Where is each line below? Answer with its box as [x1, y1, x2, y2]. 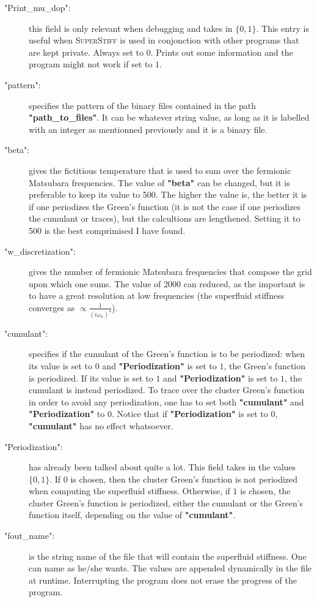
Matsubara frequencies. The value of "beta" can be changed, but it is [29, 176, 290, 189]
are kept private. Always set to [29, 45, 144, 58]
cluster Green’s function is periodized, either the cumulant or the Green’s [29, 496, 304, 509]
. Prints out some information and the [150, 45, 293, 58]
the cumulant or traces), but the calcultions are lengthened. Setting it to [29, 212, 301, 225]
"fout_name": [4, 529, 55, 542]
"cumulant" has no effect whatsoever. [29, 419, 173, 432]
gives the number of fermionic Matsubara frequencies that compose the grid [29, 265, 312, 278]
